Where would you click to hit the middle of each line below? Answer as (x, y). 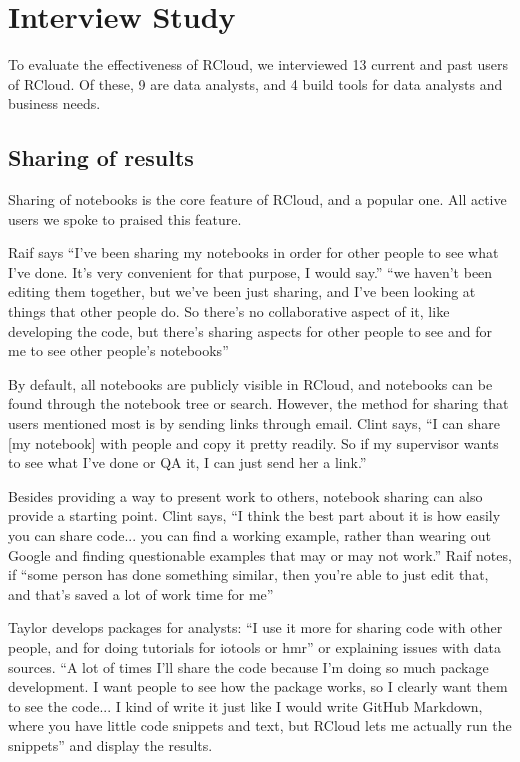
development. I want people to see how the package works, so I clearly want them (258, 686)
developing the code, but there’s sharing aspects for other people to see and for (250, 330)
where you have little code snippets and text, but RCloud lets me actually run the (260, 725)
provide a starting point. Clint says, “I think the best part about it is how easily (254, 515)
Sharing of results (101, 157)
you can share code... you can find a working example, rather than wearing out (249, 535)
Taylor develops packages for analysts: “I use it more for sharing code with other (255, 627)
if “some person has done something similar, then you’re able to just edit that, (248, 574)
